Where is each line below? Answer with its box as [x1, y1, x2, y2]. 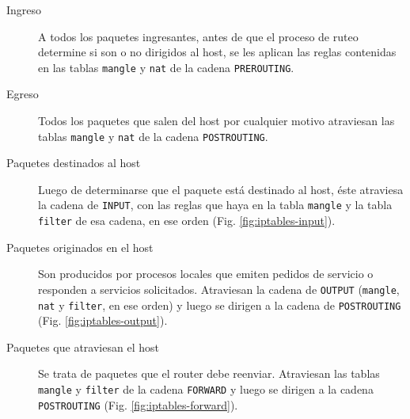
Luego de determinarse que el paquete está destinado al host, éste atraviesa [38, 181, 404, 197]
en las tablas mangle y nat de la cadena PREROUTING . [38, 59, 294, 75]
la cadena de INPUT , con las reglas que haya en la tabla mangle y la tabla [38, 196, 393, 213]
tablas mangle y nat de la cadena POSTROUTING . [38, 128, 268, 144]
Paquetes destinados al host [6, 154, 141, 171]
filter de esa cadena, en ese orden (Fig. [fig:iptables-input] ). [38, 212, 336, 229]
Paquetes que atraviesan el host [6, 338, 159, 355]
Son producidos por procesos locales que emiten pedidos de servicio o [38, 265, 374, 282]
